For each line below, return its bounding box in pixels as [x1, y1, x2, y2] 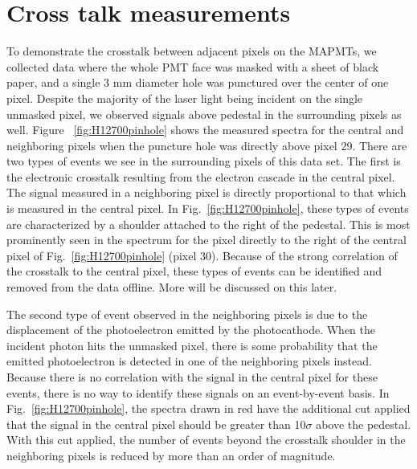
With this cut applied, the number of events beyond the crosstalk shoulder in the [6, 431, 406, 448]
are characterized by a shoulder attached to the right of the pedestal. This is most [6, 215, 411, 232]
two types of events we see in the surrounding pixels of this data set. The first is [6, 153, 401, 169]
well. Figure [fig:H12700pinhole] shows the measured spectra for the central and [6, 121, 404, 138]
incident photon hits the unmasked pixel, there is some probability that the [6, 336, 378, 353]
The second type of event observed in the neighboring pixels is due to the [6, 305, 368, 322]
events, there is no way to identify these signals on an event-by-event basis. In [6, 384, 390, 401]
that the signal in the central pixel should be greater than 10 [6, 415, 306, 432]
